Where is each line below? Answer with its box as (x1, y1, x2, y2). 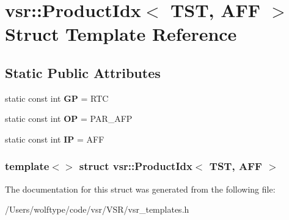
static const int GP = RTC (5, 91, 109, 104)
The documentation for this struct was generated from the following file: (5, 182, 276, 195)
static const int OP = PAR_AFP (5, 112, 133, 125)
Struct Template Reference (5, 21, 237, 46)
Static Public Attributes (5, 63, 161, 82)
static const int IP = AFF (5, 132, 104, 145)
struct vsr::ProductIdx (79, 158, 192, 174)
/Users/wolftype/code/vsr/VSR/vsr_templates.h (5, 203, 189, 216)
